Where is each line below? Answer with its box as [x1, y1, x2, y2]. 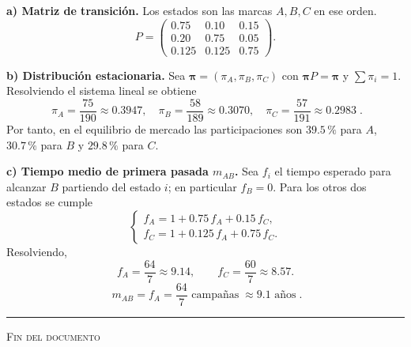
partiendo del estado [62, 178, 161, 194]
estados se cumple [6, 194, 93, 210]
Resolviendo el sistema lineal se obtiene [6, 82, 197, 99]
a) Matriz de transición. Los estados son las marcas [6, 2, 273, 18]
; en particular [168, 178, 237, 194]
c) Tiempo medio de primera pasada [6, 163, 209, 179]
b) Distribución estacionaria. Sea [6, 66, 186, 83]
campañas [191, 289, 239, 301]
